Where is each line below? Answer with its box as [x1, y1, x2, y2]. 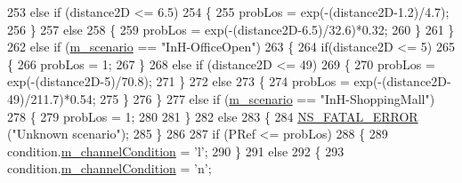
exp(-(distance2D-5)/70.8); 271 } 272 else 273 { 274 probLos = [7, 72, 350, 91]
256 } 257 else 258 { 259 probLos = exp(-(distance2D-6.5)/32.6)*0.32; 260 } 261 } [7, 20, 455, 38]
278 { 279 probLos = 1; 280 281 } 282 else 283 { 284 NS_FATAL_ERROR [7, 107, 418, 125]
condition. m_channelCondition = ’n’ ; [7, 159, 212, 178]
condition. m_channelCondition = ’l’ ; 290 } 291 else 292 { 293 [7, 141, 344, 160]
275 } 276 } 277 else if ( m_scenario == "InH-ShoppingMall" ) [100, 89, 435, 107]
